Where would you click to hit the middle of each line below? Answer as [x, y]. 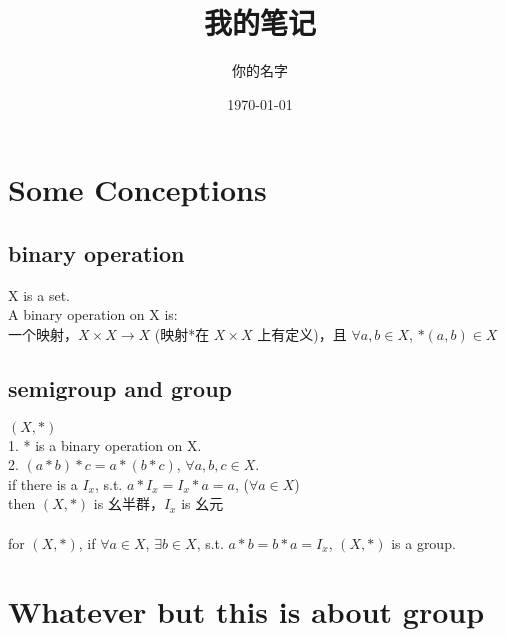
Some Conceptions [137, 189]
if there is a [43, 483]
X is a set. [39, 294]
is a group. [423, 542]
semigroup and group [120, 387]
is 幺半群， [128, 503]
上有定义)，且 [302, 333]
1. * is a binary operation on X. [105, 444]
